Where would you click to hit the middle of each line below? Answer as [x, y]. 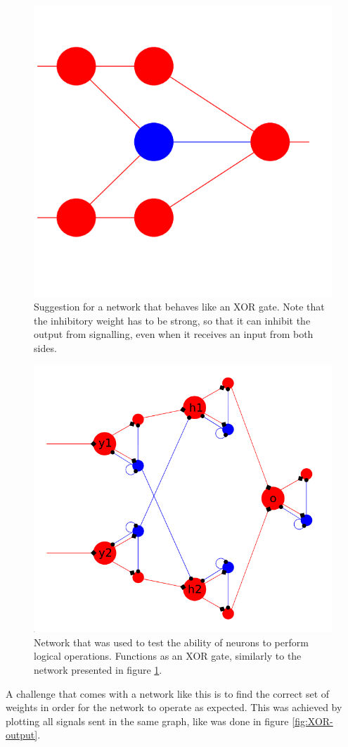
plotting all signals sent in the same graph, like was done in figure [147, 721]
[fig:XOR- [312, 721]
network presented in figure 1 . [98, 669]
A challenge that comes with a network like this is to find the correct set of [168, 693]
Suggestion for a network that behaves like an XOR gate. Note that [179, 307]
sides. [45, 347]
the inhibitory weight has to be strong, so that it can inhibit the [172, 320]
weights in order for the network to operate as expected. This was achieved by [174, 707]
